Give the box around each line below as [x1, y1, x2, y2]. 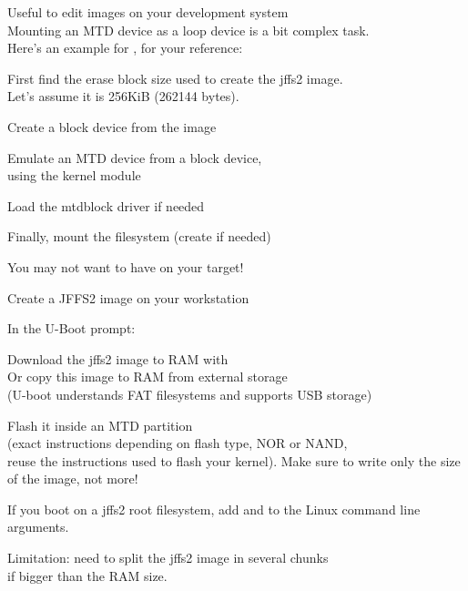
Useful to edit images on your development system [7, 3, 289, 21]
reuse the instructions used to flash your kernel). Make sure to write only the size [7, 451, 461, 470]
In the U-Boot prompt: [7, 319, 136, 338]
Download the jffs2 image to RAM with [7, 349, 229, 368]
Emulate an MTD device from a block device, [7, 148, 262, 167]
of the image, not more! [7, 469, 138, 488]
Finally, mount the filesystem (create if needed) [7, 227, 271, 246]
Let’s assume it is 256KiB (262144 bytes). [7, 87, 239, 106]
